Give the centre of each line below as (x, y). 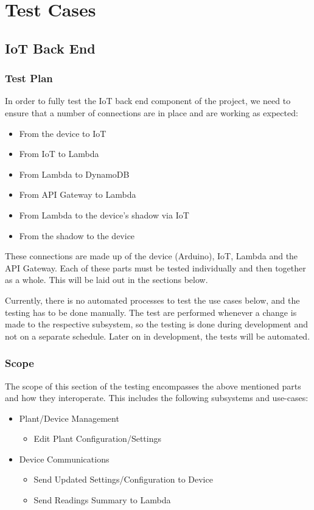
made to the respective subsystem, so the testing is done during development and (156, 324)
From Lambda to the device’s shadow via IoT (104, 215)
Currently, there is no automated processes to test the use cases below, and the (152, 300)
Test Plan (29, 78)
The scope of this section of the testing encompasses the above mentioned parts (153, 386)
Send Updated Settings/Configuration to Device (123, 479)
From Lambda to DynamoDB (74, 174)
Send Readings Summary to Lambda (102, 500)
